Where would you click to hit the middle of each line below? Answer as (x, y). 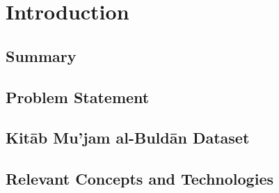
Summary (41, 55)
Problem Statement (78, 96)
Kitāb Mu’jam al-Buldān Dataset (128, 138)
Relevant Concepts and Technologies (139, 179)
